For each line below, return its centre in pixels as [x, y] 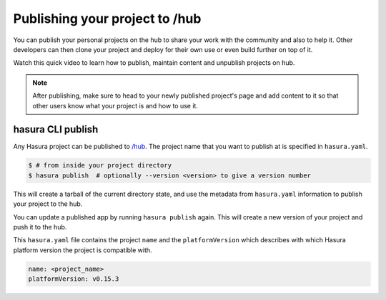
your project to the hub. [48, 204]
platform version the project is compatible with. [83, 250]
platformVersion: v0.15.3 [74, 279]
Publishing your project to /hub [107, 19]
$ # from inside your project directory [100, 165]
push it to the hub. [40, 227]
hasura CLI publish [56, 129]
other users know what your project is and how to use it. [115, 105]
